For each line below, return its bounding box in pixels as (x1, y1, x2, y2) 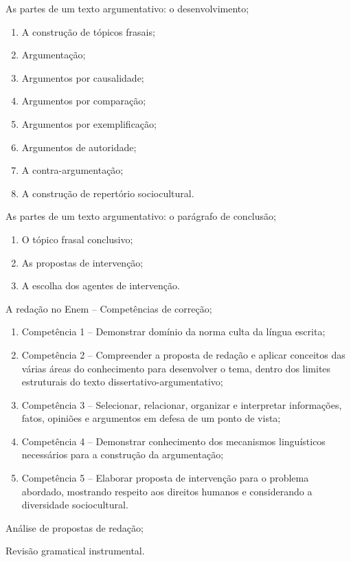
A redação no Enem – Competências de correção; (5, 301, 212, 315)
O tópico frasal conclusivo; (21, 232, 133, 246)
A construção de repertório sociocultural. (21, 186, 194, 200)
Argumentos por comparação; (21, 93, 146, 108)
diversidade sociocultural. (21, 497, 128, 512)
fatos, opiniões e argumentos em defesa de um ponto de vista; (21, 411, 281, 425)
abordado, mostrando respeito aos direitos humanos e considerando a (21, 484, 313, 498)
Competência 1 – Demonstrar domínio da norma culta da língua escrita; (21, 324, 326, 339)
